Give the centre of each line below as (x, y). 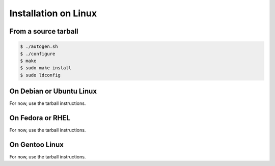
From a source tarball (44, 31)
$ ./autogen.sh (39, 47)
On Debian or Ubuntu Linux (53, 91)
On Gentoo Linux (36, 144)
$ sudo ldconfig (40, 75)
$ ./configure (38, 54)
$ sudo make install (46, 68)
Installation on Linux (53, 13)
